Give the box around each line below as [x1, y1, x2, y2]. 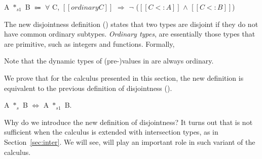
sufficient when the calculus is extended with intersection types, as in [4, 126, 218, 137]
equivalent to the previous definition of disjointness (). [4, 82, 172, 93]
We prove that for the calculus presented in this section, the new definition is [4, 72, 244, 83]
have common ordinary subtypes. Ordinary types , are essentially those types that [4, 28, 255, 39]
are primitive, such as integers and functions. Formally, [4, 38, 175, 49]
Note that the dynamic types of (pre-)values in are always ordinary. [4, 55, 214, 66]
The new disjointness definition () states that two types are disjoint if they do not [4, 18, 258, 29]
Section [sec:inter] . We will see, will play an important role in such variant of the [4, 136, 255, 147]
